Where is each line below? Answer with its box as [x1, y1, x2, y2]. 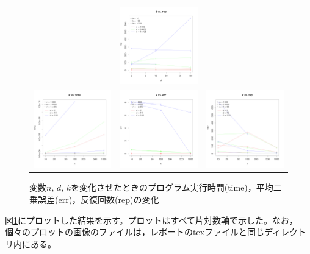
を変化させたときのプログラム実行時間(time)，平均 [71, 181, 273, 194]
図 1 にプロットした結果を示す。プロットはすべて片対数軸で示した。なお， [5, 213, 298, 226]
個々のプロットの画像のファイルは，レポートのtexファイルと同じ [5, 225, 265, 238]
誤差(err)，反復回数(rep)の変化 [37, 192, 159, 205]
